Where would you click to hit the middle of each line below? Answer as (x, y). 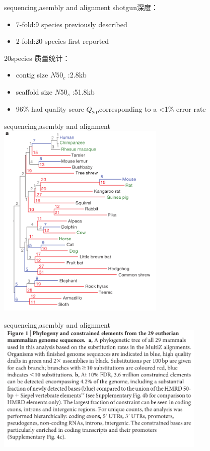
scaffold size (34, 91)
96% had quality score (50, 108)
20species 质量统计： (37, 58)
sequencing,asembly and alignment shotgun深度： (81, 7)
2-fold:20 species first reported (62, 41)
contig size (32, 75)
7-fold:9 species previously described (72, 24)
